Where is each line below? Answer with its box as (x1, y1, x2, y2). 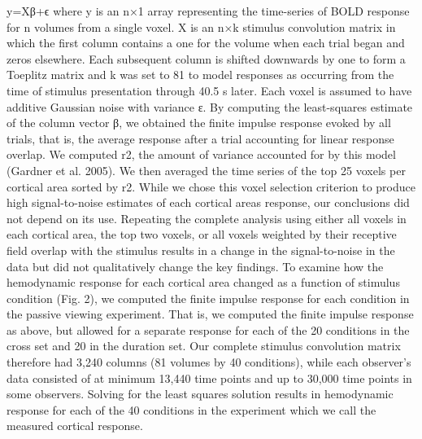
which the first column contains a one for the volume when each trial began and (7, 34, 405, 51)
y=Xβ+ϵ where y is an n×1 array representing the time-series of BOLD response (7, 2, 410, 19)
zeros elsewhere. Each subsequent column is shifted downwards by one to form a (7, 50, 406, 67)
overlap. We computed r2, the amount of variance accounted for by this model (7, 146, 396, 163)
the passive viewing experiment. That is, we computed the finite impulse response (7, 305, 414, 323)
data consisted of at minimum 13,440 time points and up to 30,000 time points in (7, 369, 412, 386)
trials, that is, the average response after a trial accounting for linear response (7, 130, 394, 147)
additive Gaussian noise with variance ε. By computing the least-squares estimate (7, 98, 413, 115)
